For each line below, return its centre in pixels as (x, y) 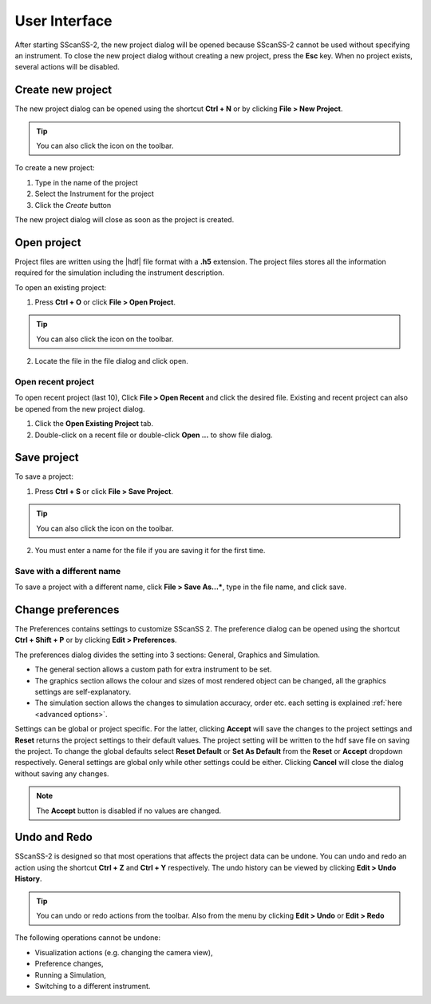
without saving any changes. (62, 773)
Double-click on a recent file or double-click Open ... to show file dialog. (154, 435)
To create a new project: (55, 168)
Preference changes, (69, 964)
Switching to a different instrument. (93, 986)
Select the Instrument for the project (95, 194)
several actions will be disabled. (67, 67)
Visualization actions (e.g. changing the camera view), (124, 952)
